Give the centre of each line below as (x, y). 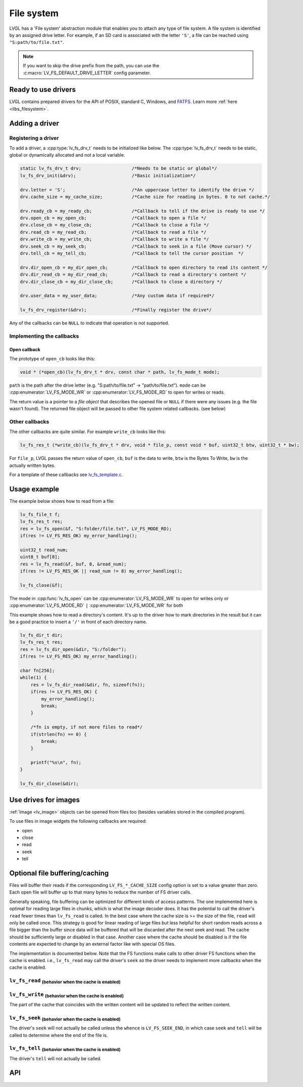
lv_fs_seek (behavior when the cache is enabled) (65, 1018)
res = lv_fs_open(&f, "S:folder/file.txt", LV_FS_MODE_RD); (96, 529)
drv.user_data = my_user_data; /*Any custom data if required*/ (117, 296)
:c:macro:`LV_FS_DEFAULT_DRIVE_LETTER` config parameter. (87, 73)
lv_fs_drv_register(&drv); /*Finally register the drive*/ (116, 310)
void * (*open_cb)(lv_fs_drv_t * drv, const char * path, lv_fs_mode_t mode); (120, 372)
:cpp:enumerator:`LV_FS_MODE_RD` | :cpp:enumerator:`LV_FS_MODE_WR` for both (96, 605)
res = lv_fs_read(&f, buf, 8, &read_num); (73, 564)
